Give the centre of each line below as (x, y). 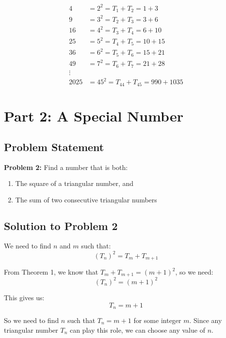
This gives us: (24, 297)
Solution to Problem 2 (61, 225)
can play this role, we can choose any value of (137, 330)
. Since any (206, 320)
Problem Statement (54, 146)
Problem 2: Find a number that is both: (66, 167)
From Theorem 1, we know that (51, 272)
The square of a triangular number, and (74, 183)
